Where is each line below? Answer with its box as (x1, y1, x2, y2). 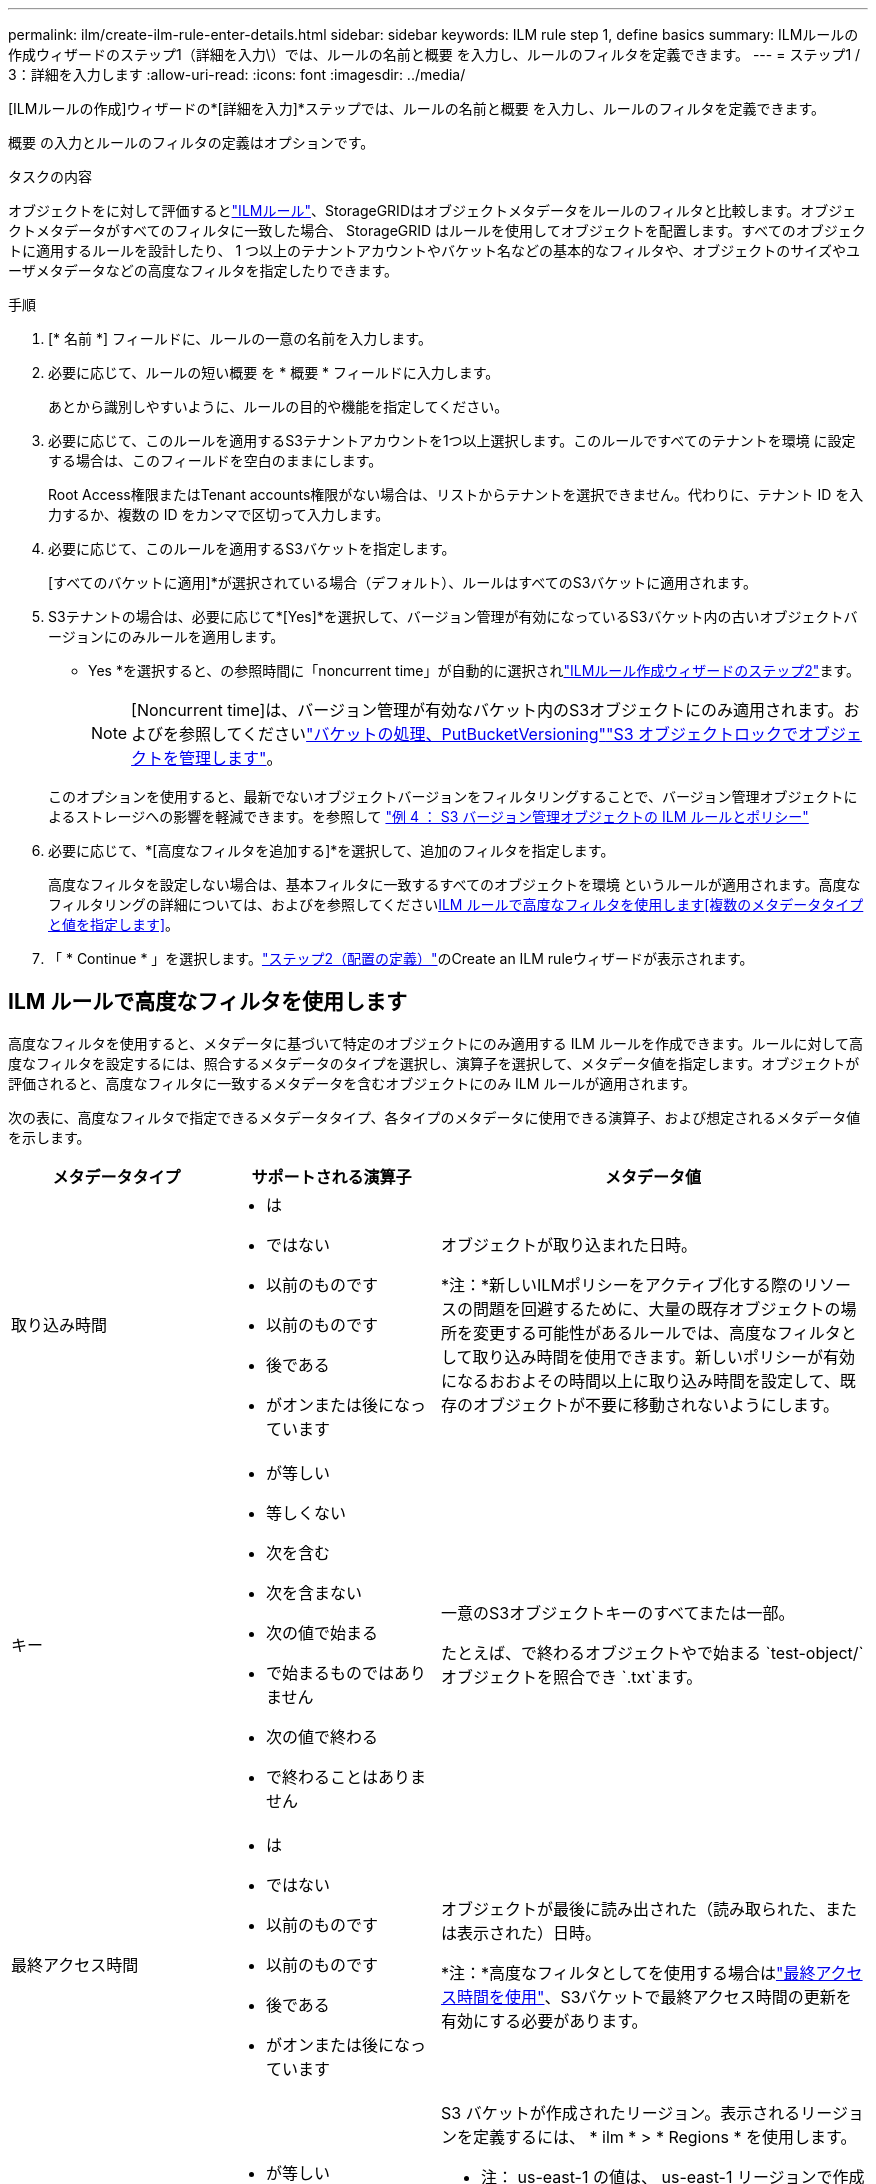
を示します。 (8, 1128, 91, 1146)
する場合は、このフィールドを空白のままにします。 (48, 452, 383, 469)
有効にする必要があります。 (441, 2010, 648, 2031)
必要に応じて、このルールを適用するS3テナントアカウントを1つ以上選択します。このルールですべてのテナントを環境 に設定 (48, 432, 856, 449)
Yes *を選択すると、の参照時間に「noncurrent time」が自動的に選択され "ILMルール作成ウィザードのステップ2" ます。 (88, 662, 860, 679)
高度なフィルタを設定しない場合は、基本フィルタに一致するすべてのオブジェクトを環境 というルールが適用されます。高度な (48, 876, 861, 893)
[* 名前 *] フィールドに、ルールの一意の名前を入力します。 (48, 330, 432, 347)
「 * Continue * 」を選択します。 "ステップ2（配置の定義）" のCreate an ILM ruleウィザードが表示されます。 (48, 950, 754, 967)
